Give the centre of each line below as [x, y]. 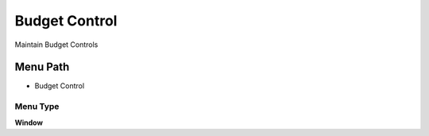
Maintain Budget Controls [56, 45]
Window [29, 122]
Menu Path [42, 67]
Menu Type [37, 107]
